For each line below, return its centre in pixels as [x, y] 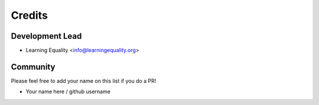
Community [33, 67]
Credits [30, 15]
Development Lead [46, 36]
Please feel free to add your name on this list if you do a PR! [84, 81]
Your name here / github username [68, 92]
